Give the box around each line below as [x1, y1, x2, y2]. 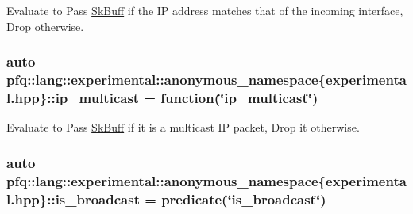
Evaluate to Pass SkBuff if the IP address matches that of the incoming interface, [6, 2, 403, 18]
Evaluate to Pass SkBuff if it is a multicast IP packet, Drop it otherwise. [6, 119, 360, 136]
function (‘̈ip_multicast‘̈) [160, 87, 318, 107]
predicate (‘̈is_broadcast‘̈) [161, 189, 326, 208]
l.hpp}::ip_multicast [6, 87, 140, 107]
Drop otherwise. [6, 17, 84, 34]
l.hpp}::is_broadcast [6, 189, 140, 208]
